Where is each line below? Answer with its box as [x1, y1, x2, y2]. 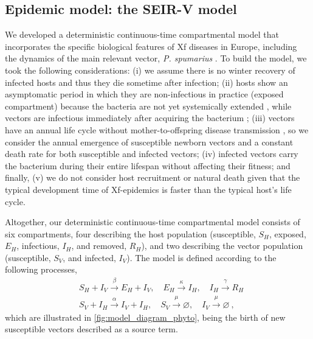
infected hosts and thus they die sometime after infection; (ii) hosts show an [5, 75, 288, 88]
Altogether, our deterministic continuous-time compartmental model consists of [5, 215, 300, 228]
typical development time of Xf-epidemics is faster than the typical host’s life [5, 183, 292, 195]
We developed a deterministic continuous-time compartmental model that [5, 28, 279, 41]
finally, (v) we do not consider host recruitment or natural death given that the [5, 171, 300, 184]
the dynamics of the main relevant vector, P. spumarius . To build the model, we [5, 52, 307, 65]
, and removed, [71, 239, 127, 252]
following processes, [5, 263, 77, 276]
